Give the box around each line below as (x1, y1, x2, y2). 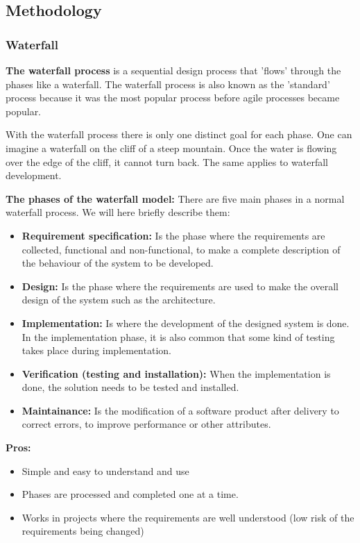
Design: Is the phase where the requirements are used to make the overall (22, 278, 338, 293)
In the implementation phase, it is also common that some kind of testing (22, 329, 335, 344)
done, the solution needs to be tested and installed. (22, 380, 239, 394)
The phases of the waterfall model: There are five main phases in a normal (6, 191, 345, 206)
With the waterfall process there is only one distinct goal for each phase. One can (6, 127, 352, 142)
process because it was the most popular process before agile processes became (6, 90, 340, 105)
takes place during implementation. (22, 343, 171, 358)
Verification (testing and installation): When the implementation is (22, 366, 331, 381)
